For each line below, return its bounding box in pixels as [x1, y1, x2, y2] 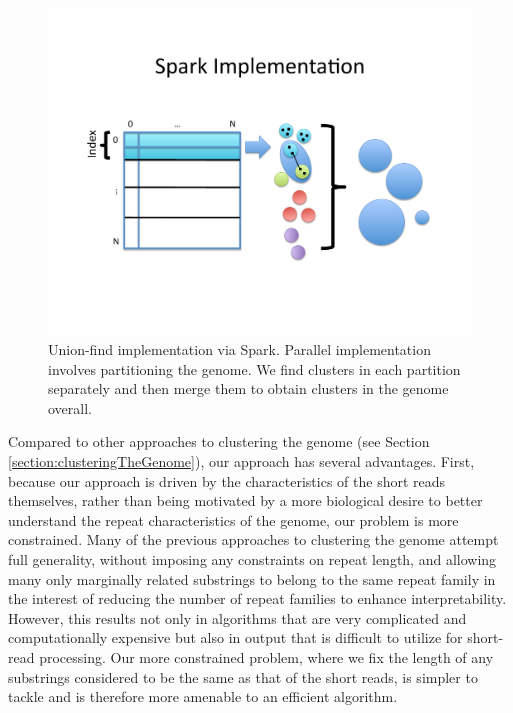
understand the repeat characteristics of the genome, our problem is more [8, 509, 459, 530]
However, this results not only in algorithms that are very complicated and [8, 607, 467, 628]
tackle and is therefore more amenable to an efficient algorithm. [8, 686, 398, 707]
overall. [48, 397, 92, 418]
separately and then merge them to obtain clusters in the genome [48, 378, 449, 399]
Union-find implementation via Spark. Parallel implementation [48, 339, 431, 360]
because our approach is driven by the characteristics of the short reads [8, 470, 446, 491]
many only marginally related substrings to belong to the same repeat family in [8, 568, 496, 589]
